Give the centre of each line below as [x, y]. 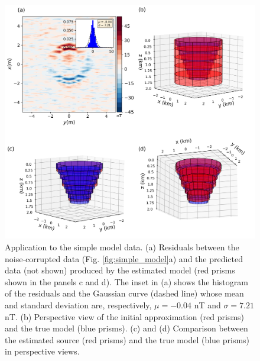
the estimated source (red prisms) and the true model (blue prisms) [127, 339]
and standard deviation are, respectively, [78, 304]
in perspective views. [42, 351]
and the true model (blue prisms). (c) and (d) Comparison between [126, 328]
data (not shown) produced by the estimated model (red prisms [120, 270]
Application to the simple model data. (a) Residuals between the [122, 247]
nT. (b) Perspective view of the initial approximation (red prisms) [125, 316]
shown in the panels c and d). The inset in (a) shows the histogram [126, 281]
